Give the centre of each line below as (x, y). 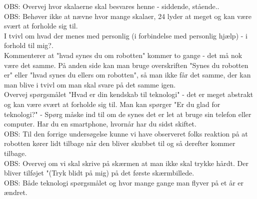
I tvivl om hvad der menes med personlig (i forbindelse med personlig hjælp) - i (126, 35)
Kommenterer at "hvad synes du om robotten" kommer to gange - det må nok (123, 55)
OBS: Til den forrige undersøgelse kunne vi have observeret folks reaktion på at (126, 133)
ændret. (16, 192)
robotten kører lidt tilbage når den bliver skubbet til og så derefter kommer (120, 143)
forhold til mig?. (29, 45)
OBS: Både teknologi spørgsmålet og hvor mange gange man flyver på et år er (124, 182)
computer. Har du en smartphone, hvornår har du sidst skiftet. (100, 124)
